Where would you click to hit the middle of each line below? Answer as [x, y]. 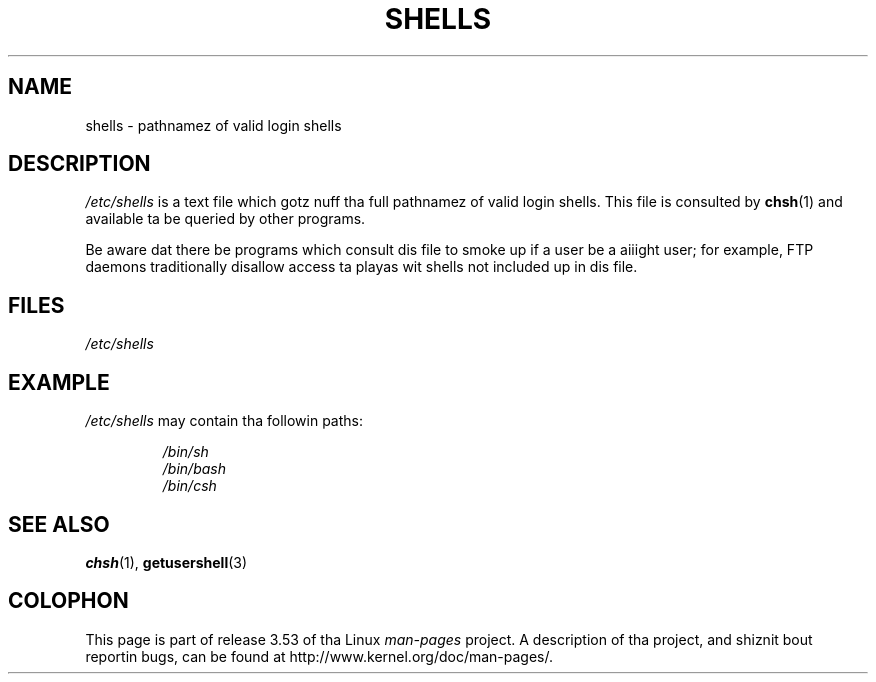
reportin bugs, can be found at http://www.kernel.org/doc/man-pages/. [319, 656]
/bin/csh [189, 486]
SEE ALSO [59, 524]
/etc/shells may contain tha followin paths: [224, 421]
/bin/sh [185, 452]
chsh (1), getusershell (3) [166, 562]
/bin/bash [194, 469]
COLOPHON [68, 601]
